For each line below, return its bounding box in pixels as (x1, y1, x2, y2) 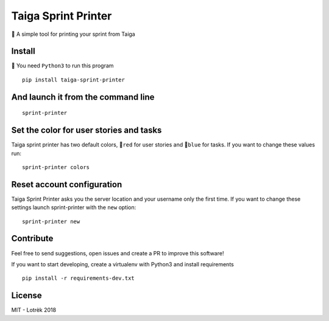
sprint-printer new (22, 218, 80, 225)
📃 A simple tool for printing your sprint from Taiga (11, 30, 135, 38)
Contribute (11, 233, 54, 244)
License (11, 291, 42, 301)
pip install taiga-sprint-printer (22, 76, 125, 83)
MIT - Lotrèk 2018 (11, 306, 57, 314)
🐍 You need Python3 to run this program (11, 62, 114, 69)
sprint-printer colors (22, 164, 90, 170)
